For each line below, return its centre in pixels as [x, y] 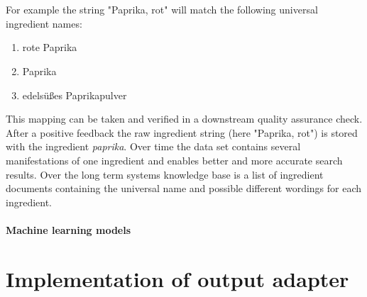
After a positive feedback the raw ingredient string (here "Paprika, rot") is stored [182, 132]
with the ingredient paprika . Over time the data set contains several [153, 146]
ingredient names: [44, 23]
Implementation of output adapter [177, 278]
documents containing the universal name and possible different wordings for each [184, 188]
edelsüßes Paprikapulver [75, 95]
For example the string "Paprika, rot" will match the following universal [162, 10]
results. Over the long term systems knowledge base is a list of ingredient [165, 174]
